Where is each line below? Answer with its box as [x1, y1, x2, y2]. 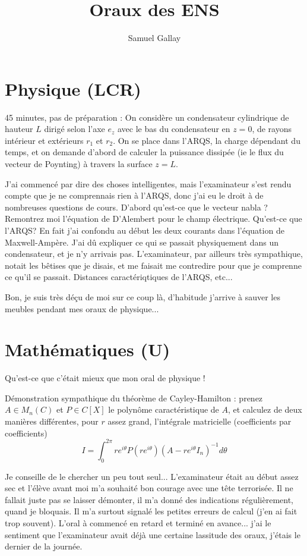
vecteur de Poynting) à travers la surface [5, 158, 153, 170]
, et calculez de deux [227, 403, 302, 416]
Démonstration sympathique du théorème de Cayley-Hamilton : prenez [5, 391, 263, 404]
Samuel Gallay [128, 32, 181, 44]
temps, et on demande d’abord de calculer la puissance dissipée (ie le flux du [5, 146, 284, 158]
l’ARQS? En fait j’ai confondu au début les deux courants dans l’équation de [5, 224, 284, 236]
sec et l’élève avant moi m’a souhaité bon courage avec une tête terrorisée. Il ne [5, 482, 293, 494]
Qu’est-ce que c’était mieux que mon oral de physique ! [5, 372, 205, 384]
